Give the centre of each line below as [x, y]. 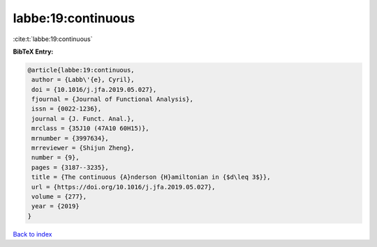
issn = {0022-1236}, [67, 109]
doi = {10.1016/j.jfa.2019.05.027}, [94, 89]
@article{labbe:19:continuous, [81, 70]
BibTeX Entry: [33, 51]
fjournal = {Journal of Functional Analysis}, [112, 99]
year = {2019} [56, 206]
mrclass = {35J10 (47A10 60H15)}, [90, 128]
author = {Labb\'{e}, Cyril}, [83, 80]
